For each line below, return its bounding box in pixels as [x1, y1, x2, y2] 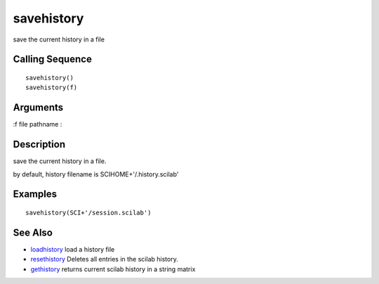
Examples [13, 188, 58, 200]
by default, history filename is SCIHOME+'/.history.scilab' [13, 169, 179, 179]
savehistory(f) [25, 84, 78, 91]
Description [13, 138, 66, 150]
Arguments [13, 102, 64, 114]
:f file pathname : [13, 120, 62, 129]
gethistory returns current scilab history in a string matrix [30, 264, 196, 273]
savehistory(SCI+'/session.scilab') [25, 208, 152, 217]
